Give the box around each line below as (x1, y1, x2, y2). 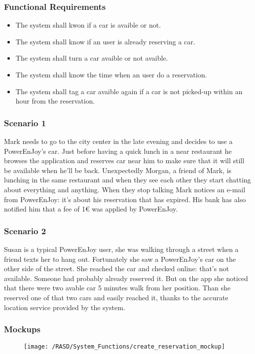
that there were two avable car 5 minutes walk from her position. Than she (4, 283, 231, 293)
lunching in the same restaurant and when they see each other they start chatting (4, 175, 251, 185)
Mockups (4, 323, 40, 335)
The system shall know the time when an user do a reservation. (15, 70, 207, 79)
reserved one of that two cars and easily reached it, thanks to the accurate (4, 292, 228, 302)
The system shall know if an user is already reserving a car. (15, 36, 195, 46)
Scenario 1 (4, 116, 46, 129)
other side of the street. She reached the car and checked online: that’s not (4, 263, 229, 274)
